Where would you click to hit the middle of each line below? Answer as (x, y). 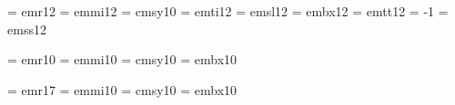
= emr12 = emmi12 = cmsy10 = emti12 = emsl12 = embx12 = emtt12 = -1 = (228, 11)
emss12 (27, 29)
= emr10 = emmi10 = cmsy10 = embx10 (122, 59)
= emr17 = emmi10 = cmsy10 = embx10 (122, 89)
